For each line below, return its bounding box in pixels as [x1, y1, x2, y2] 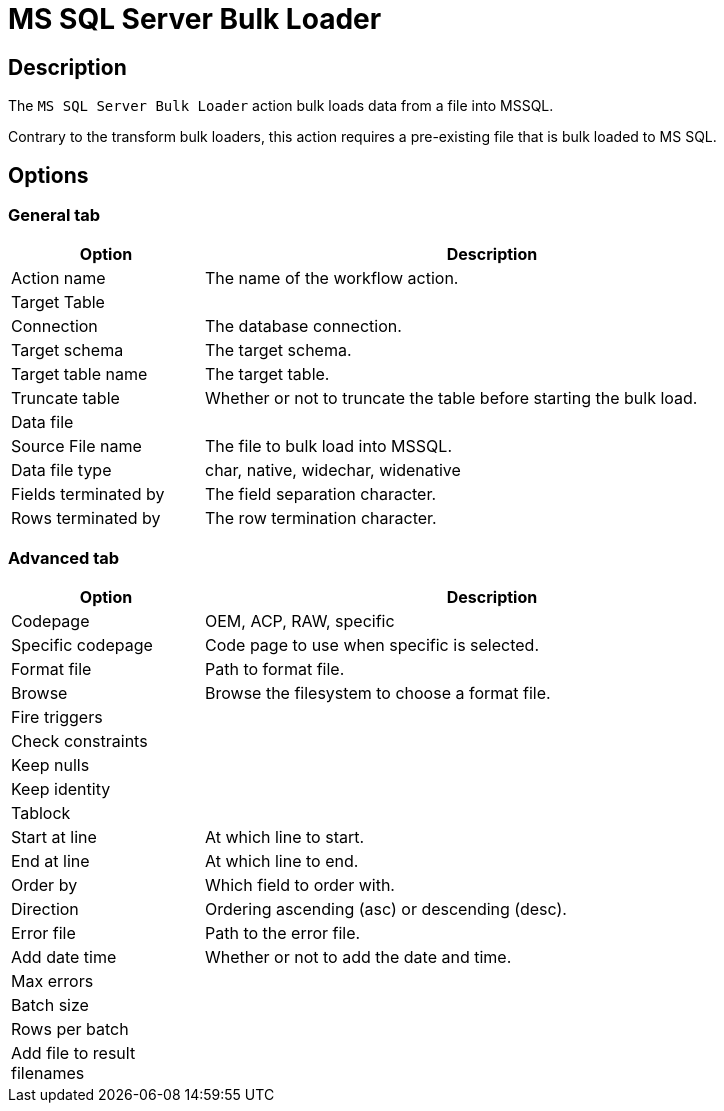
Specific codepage [11, 635, 153, 656]
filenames [11, 1063, 85, 1084]
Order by [11, 875, 78, 896]
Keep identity [11, 779, 111, 800]
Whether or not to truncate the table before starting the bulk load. [205, 388, 698, 409]
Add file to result [11, 1043, 136, 1064]
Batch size [11, 995, 89, 1016]
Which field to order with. [205, 875, 395, 896]
